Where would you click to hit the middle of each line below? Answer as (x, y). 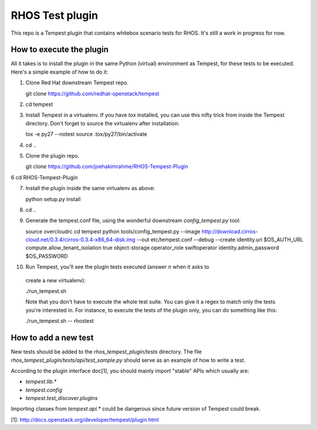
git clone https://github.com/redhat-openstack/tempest (92, 94)
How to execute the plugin (60, 50)
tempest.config (44, 390)
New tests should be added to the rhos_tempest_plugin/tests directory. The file (106, 352)
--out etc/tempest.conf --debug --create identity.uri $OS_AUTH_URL (220, 240)
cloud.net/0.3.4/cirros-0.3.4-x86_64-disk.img (80, 240)
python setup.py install (53, 199)
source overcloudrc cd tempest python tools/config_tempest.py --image (113, 231)
